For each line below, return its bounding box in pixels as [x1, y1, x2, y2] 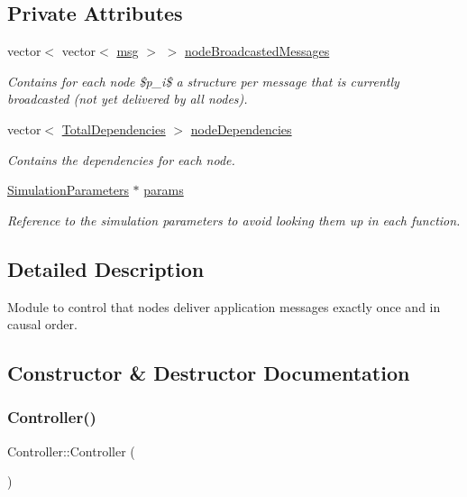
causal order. [7, 315, 78, 334]
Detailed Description [7, 254, 205, 282]
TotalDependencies [61, 119, 166, 138]
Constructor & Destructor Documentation [7, 359, 410, 387]
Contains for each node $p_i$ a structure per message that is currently [7, 71, 399, 90]
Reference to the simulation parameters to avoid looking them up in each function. [7, 210, 461, 229]
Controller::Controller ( [7, 441, 135, 460]
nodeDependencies [190, 119, 292, 138]
